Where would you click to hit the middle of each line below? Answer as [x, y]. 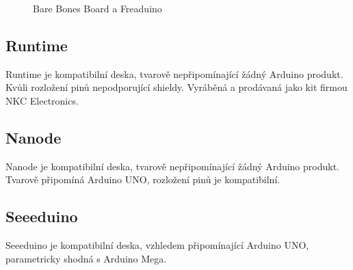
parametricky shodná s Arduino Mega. [86, 258]
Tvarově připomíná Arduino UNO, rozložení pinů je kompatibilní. [143, 179]
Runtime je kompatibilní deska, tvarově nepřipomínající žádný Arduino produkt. [174, 73]
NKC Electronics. [42, 100]
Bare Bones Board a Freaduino [97, 8]
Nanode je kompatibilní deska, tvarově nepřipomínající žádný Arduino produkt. [172, 166]
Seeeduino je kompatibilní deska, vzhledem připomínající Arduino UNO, [157, 245]
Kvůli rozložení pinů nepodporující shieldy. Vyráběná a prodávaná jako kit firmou [176, 87]
